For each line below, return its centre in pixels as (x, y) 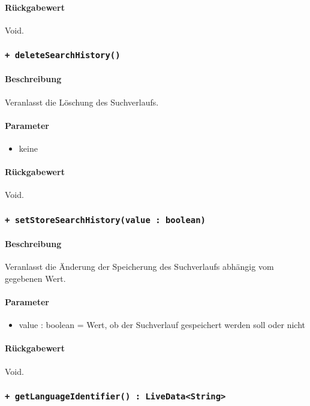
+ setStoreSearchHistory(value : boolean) (105, 220)
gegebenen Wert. (35, 278)
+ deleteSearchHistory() (63, 55)
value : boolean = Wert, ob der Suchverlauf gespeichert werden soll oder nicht (162, 325)
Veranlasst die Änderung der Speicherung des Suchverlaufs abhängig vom (139, 267)
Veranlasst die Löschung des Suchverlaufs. (82, 102)
